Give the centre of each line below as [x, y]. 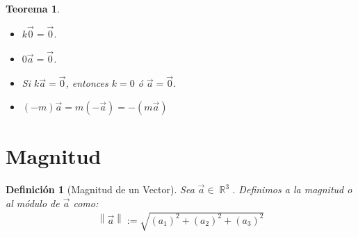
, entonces [87, 83]
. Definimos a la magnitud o [292, 189]
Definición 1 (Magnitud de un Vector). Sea [100, 189]
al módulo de [33, 203]
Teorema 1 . [33, 8]
